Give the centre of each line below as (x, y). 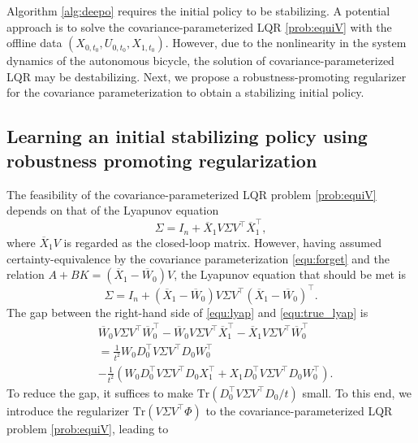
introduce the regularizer (68, 410)
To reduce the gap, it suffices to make (100, 392)
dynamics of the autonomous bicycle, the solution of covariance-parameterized (200, 61)
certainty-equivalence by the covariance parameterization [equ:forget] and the (198, 258)
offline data (34, 43)
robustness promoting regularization (162, 160)
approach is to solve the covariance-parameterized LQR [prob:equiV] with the (199, 26)
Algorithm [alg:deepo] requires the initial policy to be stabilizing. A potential (198, 11)
